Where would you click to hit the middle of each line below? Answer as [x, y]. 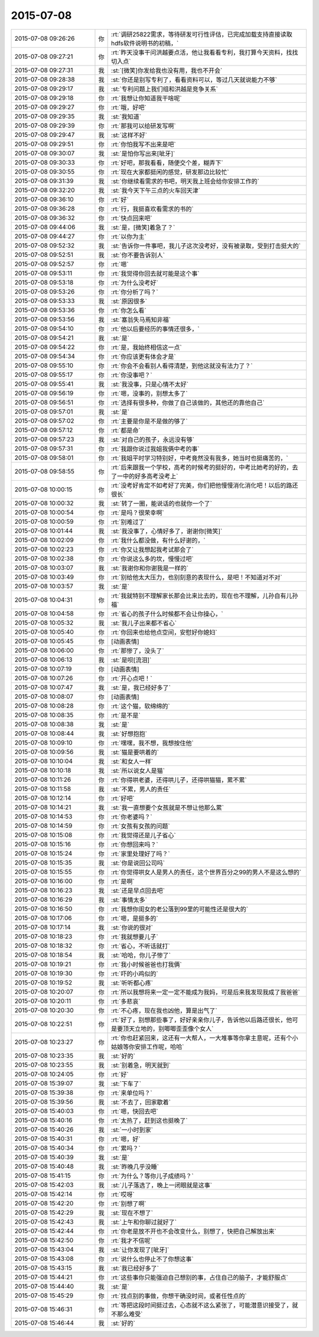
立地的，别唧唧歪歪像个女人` [174, 1029]
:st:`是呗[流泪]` [131, 660]
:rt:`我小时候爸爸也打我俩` [147, 964]
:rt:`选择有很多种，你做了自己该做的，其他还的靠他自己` [188, 403]
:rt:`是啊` [123, 881]
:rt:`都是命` [126, 430]
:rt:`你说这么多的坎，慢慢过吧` [153, 559]
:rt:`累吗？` [126, 1148]
